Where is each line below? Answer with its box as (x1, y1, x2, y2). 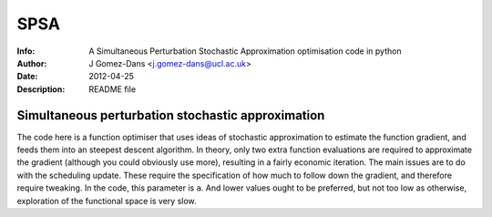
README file (88, 83, 137, 95)
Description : (16, 83, 66, 95)
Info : (16, 46, 36, 57)
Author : (16, 57, 47, 68)
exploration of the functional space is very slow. (16, 195, 197, 206)
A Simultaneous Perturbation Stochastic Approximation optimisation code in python (88, 46, 402, 57)
